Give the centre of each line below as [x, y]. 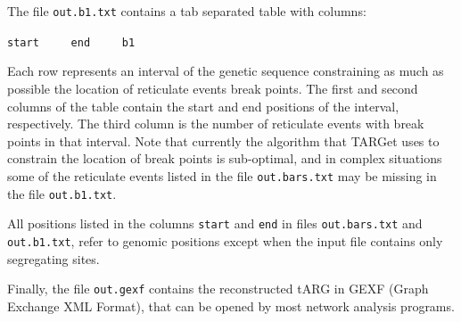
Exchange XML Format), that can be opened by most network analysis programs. [231, 305]
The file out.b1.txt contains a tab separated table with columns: [187, 11]
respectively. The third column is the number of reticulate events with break [216, 124]
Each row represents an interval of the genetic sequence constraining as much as [226, 71]
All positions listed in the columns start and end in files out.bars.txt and [215, 223]
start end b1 [71, 42]
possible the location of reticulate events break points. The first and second [213, 88]
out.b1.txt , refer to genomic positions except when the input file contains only [225, 240]
